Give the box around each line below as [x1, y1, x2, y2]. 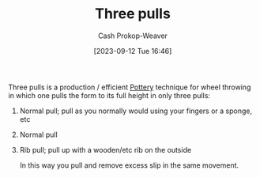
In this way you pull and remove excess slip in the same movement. [19, 160, 239, 170]
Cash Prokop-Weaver [97, 31, 168, 40]
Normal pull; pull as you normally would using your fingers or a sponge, [19, 106, 253, 116]
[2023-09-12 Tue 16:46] [93, 46, 172, 55]
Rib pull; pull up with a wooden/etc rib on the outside [19, 145, 192, 154]
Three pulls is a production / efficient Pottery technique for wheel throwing [8, 82, 251, 92]
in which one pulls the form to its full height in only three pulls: [8, 90, 211, 100]
